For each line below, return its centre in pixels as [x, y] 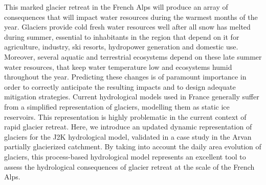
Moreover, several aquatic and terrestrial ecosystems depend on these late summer [133, 56]
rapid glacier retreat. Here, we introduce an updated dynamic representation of [128, 127]
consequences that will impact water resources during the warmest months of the [131, 17]
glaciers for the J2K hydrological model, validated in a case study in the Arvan [128, 136]
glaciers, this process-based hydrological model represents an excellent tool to [125, 156]
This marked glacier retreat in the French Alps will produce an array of [116, 7]
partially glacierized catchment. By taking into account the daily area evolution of [133, 147]
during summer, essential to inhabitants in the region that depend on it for [122, 36]
